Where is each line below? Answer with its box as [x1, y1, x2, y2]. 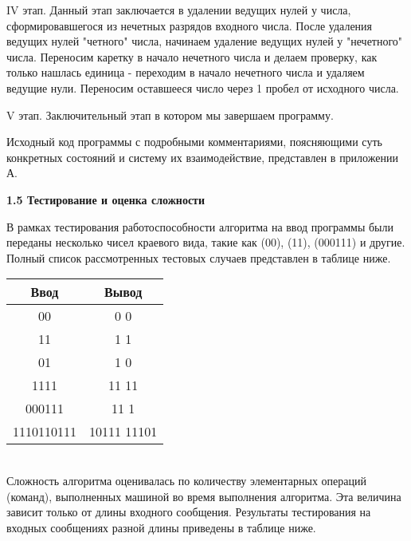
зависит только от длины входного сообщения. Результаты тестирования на [6, 503, 371, 520]
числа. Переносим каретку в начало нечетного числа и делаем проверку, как [6, 48, 378, 65]
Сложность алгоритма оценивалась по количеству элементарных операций [6, 472, 366, 488]
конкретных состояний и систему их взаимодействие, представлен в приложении [6, 148, 398, 165]
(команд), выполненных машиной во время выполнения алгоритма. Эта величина [6, 488, 401, 504]
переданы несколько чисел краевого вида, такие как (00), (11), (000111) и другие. [6, 234, 405, 251]
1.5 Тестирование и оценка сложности [6, 191, 205, 207]
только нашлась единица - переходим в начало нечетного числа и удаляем [6, 64, 365, 81]
